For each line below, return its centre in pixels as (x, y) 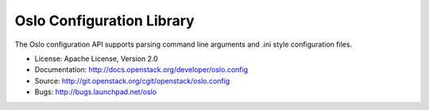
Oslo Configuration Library (104, 21)
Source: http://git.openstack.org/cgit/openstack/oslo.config (132, 81)
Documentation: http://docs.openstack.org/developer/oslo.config (141, 70)
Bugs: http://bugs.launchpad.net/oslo (96, 92)
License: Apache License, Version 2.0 (96, 59)
